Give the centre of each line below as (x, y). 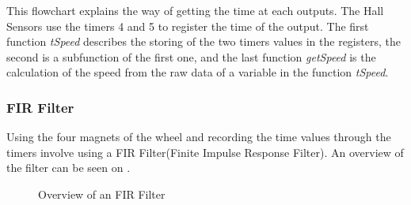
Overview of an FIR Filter (102, 194)
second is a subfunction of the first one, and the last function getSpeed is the (191, 56)
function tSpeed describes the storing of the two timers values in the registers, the (204, 41)
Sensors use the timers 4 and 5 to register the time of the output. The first (188, 26)
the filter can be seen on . (68, 168)
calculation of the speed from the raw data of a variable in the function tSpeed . (198, 72)
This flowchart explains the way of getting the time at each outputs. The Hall (195, 10)
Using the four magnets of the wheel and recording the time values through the (199, 137)
